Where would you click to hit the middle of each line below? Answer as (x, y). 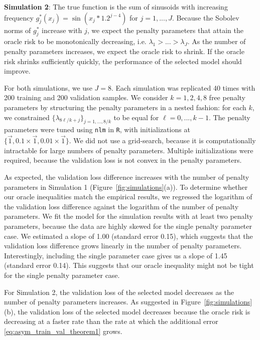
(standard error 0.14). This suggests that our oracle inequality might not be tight (129, 265)
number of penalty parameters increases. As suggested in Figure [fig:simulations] (128, 302)
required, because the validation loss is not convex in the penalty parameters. (123, 160)
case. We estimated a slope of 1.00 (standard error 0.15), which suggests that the (128, 236)
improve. (17, 71)
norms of (18, 30)
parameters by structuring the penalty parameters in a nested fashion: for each (125, 107)
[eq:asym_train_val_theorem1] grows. (63, 331)
